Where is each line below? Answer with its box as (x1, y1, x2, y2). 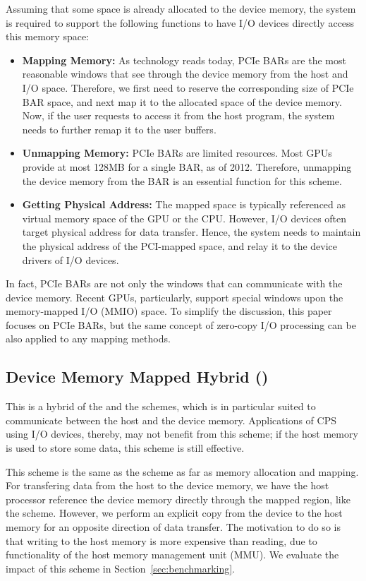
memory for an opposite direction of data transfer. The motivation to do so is (6, 520, 341, 534)
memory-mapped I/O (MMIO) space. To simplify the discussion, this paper (6, 304, 332, 318)
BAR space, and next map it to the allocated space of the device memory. (22, 94, 342, 109)
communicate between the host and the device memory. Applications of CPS (6, 412, 336, 427)
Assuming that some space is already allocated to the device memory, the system (6, 1, 356, 16)
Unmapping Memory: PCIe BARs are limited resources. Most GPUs (22, 145, 332, 160)
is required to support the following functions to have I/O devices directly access (6, 15, 355, 30)
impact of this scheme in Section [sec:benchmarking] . (6, 561, 236, 575)
